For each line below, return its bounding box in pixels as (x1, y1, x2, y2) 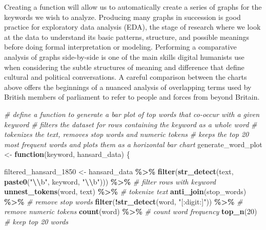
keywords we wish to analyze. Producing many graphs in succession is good (4, 11, 241, 22)
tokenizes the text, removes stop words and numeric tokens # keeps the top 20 (4, 129, 249, 140)
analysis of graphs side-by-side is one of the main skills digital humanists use (4, 51, 244, 62)
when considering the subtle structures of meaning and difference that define (4, 61, 244, 72)
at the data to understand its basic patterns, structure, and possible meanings (4, 31, 249, 42)
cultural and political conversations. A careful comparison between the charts (4, 72, 247, 82)
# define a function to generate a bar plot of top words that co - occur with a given (4, 108, 260, 119)
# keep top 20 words (4, 216, 69, 226)
